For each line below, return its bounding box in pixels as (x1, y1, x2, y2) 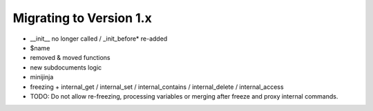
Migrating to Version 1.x (12, 10, 152, 26)
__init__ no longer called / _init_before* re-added (30, 34, 168, 43)
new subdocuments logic (30, 63, 102, 72)
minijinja (30, 73, 54, 81)
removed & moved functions (30, 54, 111, 62)
